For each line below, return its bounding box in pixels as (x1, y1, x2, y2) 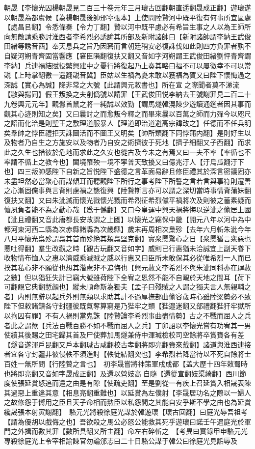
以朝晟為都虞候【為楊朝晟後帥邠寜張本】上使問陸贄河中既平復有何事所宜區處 (4, 12, 251, 22)
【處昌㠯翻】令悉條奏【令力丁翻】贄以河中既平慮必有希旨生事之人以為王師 (4, 22, 244, 32)
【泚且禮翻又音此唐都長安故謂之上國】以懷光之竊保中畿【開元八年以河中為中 (4, 214, 251, 224)
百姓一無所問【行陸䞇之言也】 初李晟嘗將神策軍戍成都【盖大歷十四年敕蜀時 (4, 358, 248, 368)
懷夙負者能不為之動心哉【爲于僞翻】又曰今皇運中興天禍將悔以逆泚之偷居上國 (4, 204, 251, 215)
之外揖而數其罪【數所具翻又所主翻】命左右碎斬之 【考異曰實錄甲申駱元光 (10, 426, 248, 436)
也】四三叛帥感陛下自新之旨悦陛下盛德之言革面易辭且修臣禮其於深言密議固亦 (4, 166, 251, 176)
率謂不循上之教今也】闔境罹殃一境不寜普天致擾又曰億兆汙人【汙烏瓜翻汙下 (4, 156, 244, 167)
